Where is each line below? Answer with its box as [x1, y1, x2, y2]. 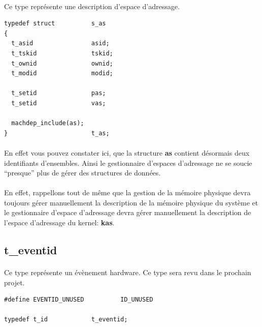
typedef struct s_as [4, 20, 106, 27]
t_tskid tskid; [11, 49, 113, 57]
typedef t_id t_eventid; [4, 316, 128, 323]
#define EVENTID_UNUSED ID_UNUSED [4, 296, 153, 304]
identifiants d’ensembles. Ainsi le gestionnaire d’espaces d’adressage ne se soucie [4, 157, 252, 168]
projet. [4, 277, 25, 287]
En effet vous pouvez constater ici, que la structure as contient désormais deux [4, 147, 250, 158]
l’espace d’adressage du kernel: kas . [4, 217, 115, 228]
